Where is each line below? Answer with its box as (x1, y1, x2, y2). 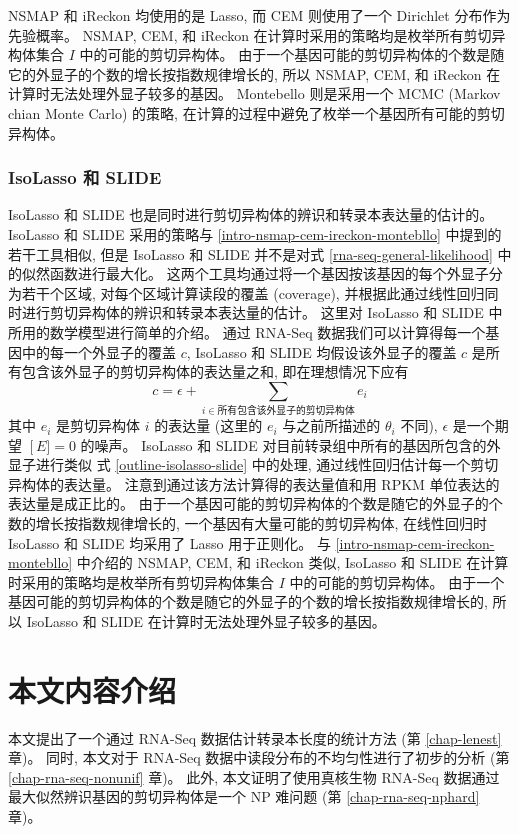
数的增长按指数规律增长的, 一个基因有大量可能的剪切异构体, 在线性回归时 (8, 513, 488, 534)
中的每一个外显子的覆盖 (21, 341, 176, 362)
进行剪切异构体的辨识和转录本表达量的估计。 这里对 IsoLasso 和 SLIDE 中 (21, 302, 503, 323)
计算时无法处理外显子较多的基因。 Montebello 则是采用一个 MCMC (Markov (8, 83, 501, 104)
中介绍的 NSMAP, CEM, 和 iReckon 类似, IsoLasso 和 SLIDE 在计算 (76, 552, 509, 573)
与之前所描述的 (282, 415, 381, 436)
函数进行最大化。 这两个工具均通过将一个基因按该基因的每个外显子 (49, 263, 489, 284)
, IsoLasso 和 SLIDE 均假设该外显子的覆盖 (186, 341, 457, 362)
